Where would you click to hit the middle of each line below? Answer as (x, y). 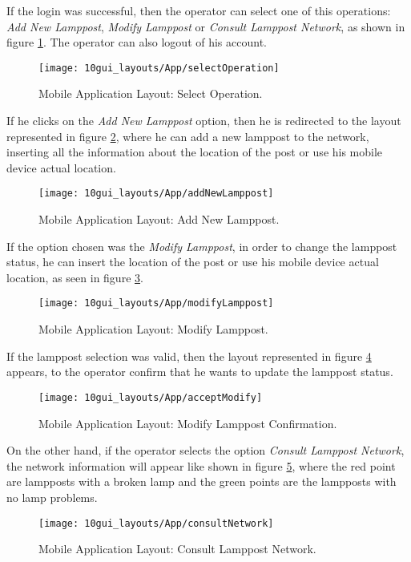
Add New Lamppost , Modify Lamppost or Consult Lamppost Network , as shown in (206, 26)
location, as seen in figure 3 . (75, 277)
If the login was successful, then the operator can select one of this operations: (199, 10)
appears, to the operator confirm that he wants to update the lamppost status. (200, 372)
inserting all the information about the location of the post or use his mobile (195, 152)
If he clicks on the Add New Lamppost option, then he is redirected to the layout (204, 121)
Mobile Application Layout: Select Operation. (151, 93)
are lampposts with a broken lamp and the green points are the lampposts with (201, 481)
